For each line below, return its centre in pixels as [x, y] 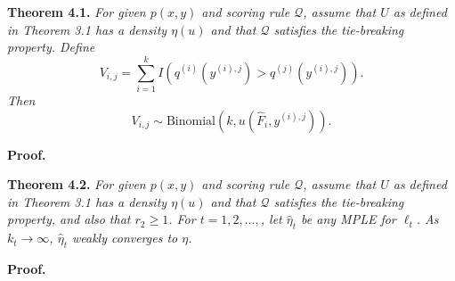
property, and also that [69, 219]
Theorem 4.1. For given [77, 12]
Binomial [191, 121]
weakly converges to [125, 238]
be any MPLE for [349, 219]
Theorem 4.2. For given [77, 184]
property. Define [51, 47]
